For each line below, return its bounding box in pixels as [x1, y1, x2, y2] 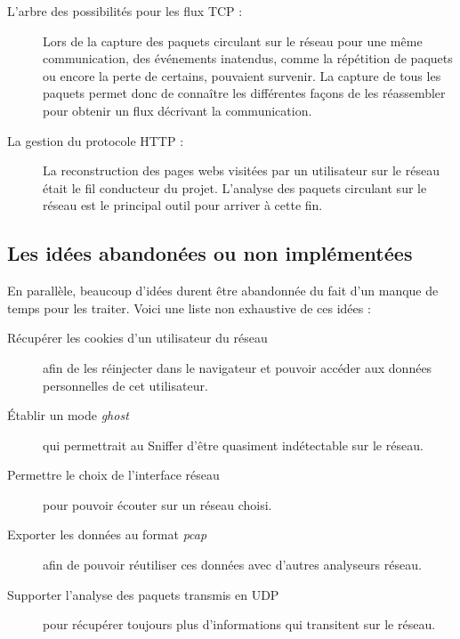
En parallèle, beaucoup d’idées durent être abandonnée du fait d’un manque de [7, 281, 439, 300]
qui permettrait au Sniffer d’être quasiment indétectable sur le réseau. [43, 435, 424, 454]
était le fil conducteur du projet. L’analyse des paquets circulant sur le [43, 178, 427, 197]
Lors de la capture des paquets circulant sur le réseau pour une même [43, 31, 423, 50]
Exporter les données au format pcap [7, 525, 207, 544]
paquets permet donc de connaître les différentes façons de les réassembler [43, 84, 446, 102]
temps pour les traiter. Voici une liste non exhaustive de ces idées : [7, 298, 371, 317]
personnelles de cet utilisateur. [43, 376, 208, 394]
